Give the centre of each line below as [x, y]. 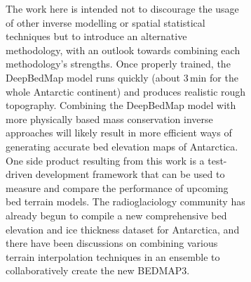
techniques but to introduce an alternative [96, 36]
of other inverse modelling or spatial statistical [106, 22]
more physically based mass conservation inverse [109, 118]
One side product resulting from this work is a [105, 160]
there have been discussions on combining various [112, 243]
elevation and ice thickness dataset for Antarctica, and [123, 229]
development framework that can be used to [130, 174]
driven [19, 174]
